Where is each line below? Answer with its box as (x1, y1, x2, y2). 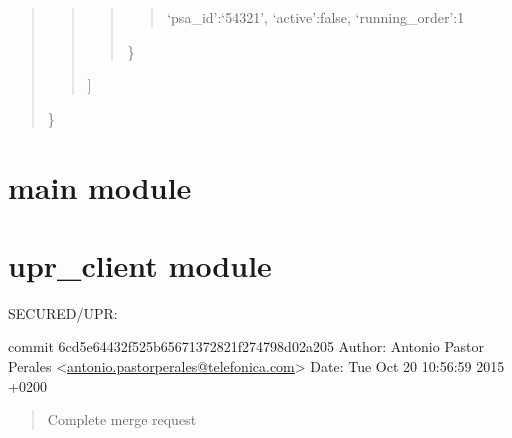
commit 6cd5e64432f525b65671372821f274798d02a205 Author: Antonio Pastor (8, 336, 484, 357)
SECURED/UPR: (8, 302, 118, 323)
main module (8, 166, 192, 207)
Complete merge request (47, 409, 197, 430)
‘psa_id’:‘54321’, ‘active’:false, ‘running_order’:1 (167, 7, 465, 27)
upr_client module (8, 244, 272, 285)
